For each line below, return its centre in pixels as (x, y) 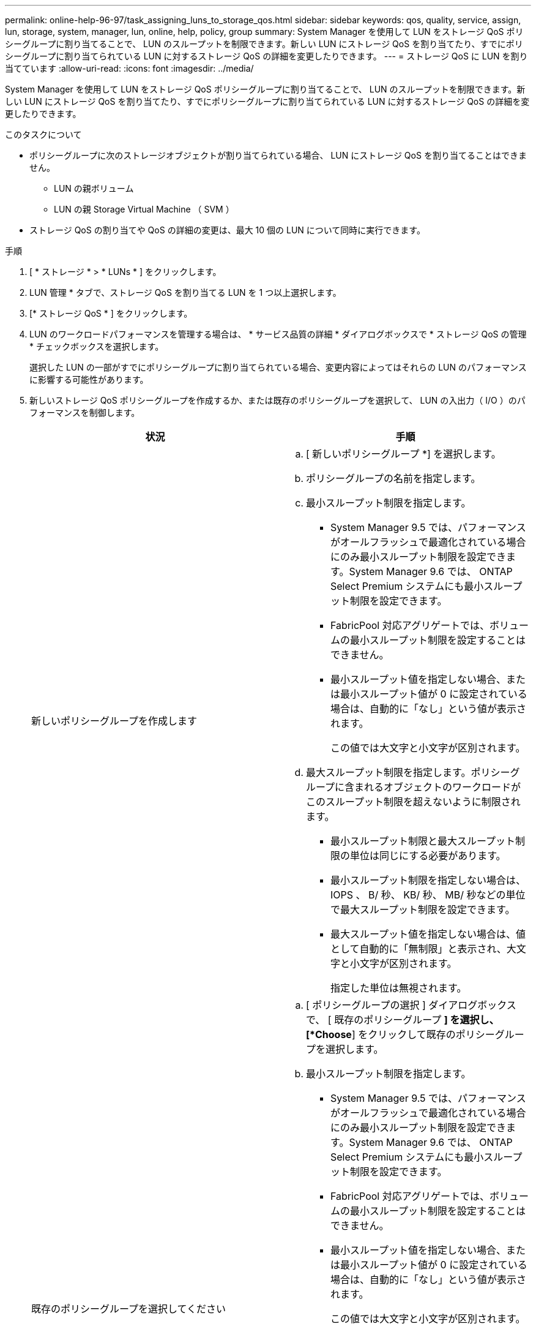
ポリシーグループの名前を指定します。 (393, 478)
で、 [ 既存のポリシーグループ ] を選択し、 (403, 1020)
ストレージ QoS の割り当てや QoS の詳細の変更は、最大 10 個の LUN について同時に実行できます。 (227, 230)
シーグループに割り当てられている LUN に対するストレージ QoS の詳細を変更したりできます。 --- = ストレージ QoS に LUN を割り (266, 56)
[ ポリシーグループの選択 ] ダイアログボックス (411, 1005)
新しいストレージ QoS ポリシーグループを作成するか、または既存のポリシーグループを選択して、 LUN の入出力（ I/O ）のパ (277, 400)
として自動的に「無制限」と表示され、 (419, 949)
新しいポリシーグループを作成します (114, 721)
